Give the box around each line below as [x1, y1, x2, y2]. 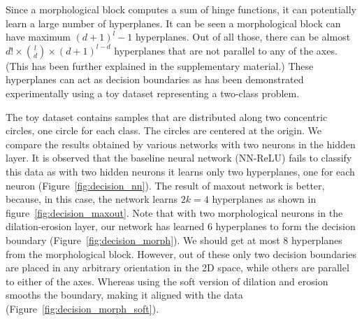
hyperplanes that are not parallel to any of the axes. [114, 43, 338, 57]
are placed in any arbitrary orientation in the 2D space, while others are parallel [6, 260, 349, 275]
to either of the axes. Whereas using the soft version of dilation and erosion [6, 273, 328, 288]
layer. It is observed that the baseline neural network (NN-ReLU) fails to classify [6, 150, 352, 165]
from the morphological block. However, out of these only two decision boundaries [6, 246, 357, 261]
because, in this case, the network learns [6, 192, 178, 206]
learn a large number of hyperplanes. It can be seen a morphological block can [6, 15, 341, 30]
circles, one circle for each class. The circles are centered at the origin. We [6, 123, 321, 138]
